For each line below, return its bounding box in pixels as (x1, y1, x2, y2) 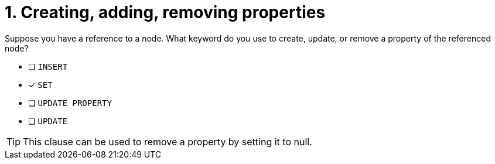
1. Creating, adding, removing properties (5, 2, 326, 22)
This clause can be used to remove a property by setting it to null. (23, 135, 312, 148)
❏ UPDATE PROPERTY (28, 97, 112, 108)
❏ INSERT (28, 61, 68, 71)
